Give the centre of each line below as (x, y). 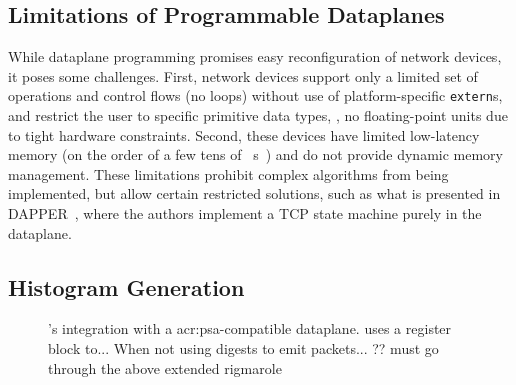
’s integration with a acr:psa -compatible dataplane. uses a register (250, 328)
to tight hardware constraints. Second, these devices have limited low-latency (244, 134)
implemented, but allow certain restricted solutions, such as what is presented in (254, 193)
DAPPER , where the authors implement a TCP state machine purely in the (245, 213)
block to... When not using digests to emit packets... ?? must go (243, 348)
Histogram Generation (126, 286)
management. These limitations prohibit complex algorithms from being (228, 173)
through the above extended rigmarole (165, 367)
